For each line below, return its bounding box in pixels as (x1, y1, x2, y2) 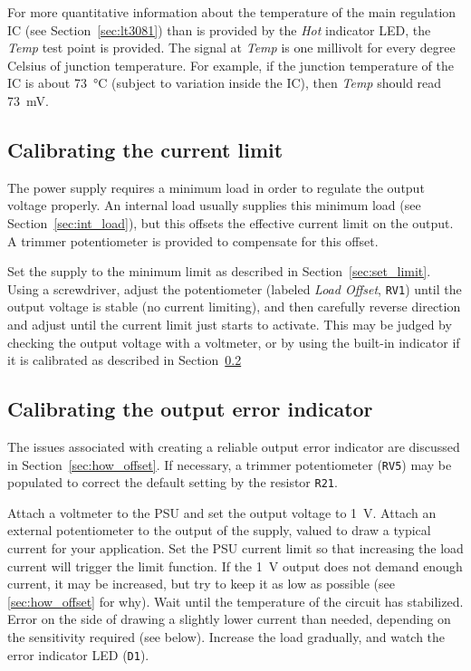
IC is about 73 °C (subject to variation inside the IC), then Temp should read (7, 73, 442, 92)
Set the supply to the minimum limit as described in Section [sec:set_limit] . (7, 262, 431, 281)
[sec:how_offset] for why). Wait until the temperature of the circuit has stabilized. (7, 591, 464, 610)
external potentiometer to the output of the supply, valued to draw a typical (7, 521, 431, 540)
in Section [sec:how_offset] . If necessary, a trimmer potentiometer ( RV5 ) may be (7, 455, 452, 474)
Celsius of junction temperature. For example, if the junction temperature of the (7, 55, 454, 74)
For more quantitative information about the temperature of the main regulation (7, 3, 457, 21)
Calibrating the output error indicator (7, 395, 373, 423)
